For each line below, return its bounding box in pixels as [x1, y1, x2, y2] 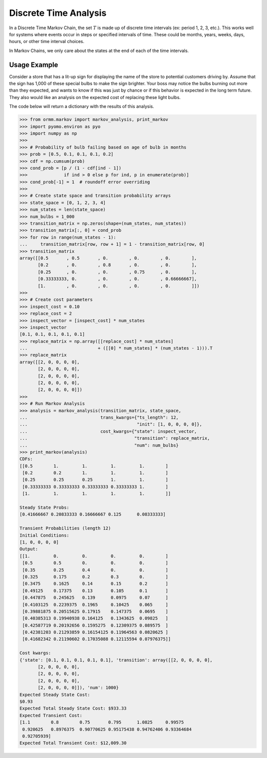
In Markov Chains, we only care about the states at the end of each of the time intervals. [9, 48, 189, 53]
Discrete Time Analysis [9, 7, 107, 18]
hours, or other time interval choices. [9, 39, 85, 45]
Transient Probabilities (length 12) [19, 525, 111, 531]
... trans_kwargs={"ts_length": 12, [19, 414, 179, 420]
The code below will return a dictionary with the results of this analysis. [9, 103, 154, 109]
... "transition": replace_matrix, [19, 436, 210, 441]
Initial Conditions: [19, 532, 69, 538]
